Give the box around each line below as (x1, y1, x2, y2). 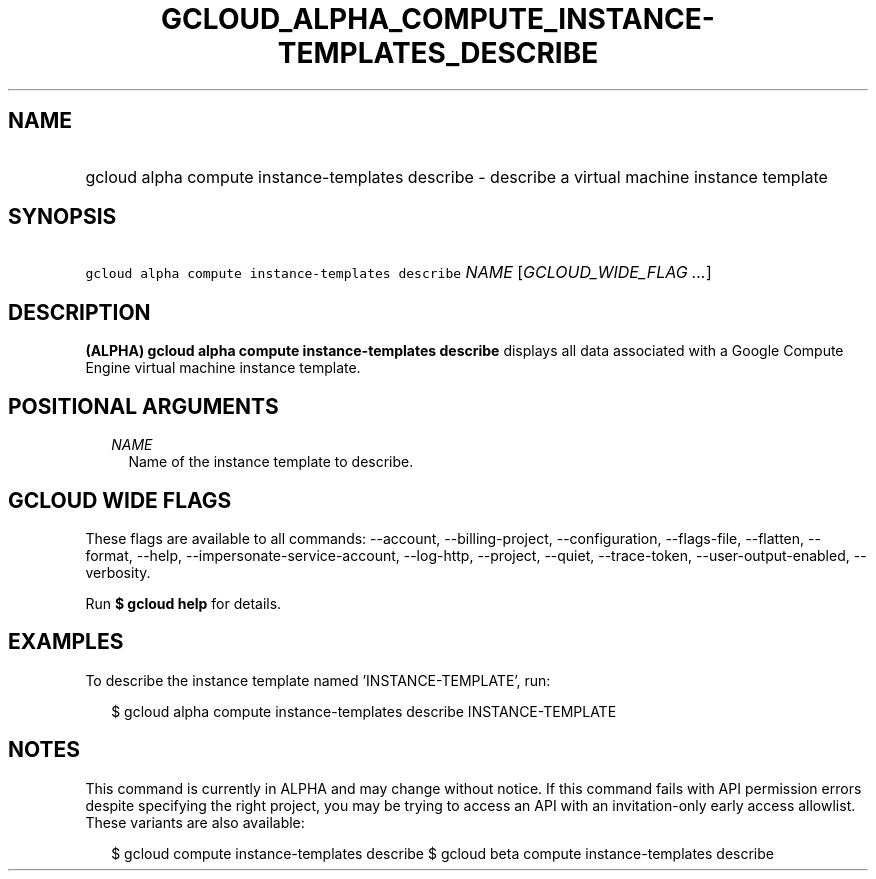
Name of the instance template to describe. (128, 453, 414, 471)
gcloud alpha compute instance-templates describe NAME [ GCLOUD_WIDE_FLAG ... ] (85, 262, 712, 283)
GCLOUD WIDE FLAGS (8, 487, 232, 513)
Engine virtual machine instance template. (85, 359, 361, 377)
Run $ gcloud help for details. (85, 594, 282, 612)
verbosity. (85, 563, 151, 581)
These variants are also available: (85, 813, 305, 831)
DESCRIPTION (8, 299, 151, 325)
